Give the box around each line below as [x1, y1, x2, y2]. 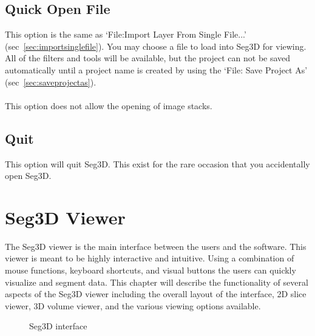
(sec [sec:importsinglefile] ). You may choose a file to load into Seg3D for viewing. [5, 39, 307, 52]
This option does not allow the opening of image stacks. [5, 99, 212, 112]
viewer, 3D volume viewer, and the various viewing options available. [5, 299, 261, 312]
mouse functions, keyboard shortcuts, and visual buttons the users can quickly [5, 264, 296, 277]
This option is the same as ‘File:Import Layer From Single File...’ [5, 28, 246, 41]
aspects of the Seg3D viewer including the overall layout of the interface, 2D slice [5, 287, 307, 300]
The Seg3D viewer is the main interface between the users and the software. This [5, 240, 307, 252]
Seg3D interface [29, 320, 87, 332]
